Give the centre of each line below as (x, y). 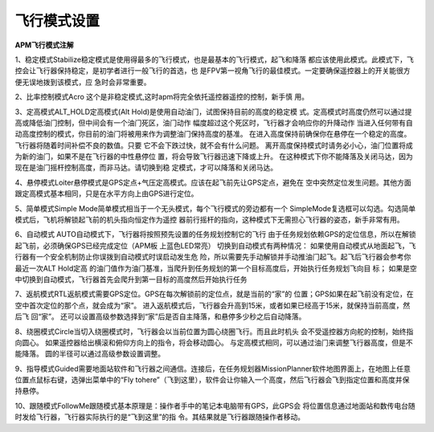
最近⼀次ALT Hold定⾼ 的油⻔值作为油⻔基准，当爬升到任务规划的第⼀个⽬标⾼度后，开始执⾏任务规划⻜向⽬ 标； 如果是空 (216, 268)
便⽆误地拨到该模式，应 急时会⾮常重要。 (83, 82)
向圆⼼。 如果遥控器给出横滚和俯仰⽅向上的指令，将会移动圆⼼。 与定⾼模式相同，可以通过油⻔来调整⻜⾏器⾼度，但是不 (214, 342)
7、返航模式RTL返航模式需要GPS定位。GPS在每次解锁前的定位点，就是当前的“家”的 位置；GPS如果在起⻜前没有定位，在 (214, 294)
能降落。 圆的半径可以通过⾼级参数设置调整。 (90, 354)
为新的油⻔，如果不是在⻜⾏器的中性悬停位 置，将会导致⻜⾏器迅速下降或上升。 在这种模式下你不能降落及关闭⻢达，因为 (214, 157)
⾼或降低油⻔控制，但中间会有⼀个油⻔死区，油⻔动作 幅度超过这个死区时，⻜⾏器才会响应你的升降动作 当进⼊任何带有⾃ (214, 122)
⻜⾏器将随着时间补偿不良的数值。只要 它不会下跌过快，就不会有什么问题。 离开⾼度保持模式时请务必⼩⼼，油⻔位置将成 (214, 145)
